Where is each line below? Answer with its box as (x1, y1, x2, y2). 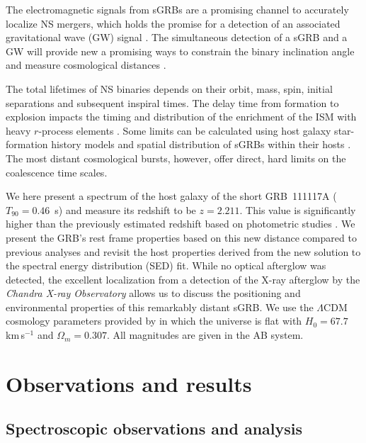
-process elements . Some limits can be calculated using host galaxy (38, 123, 331, 138)
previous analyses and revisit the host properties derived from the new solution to (6, 244, 361, 259)
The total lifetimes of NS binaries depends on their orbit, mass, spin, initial (6, 81, 333, 96)
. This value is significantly (239, 202, 356, 217)
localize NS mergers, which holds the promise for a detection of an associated (6, 16, 341, 30)
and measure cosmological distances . (6, 57, 166, 72)
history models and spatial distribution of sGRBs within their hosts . (51, 137, 351, 152)
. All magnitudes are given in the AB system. (106, 327, 304, 342)
